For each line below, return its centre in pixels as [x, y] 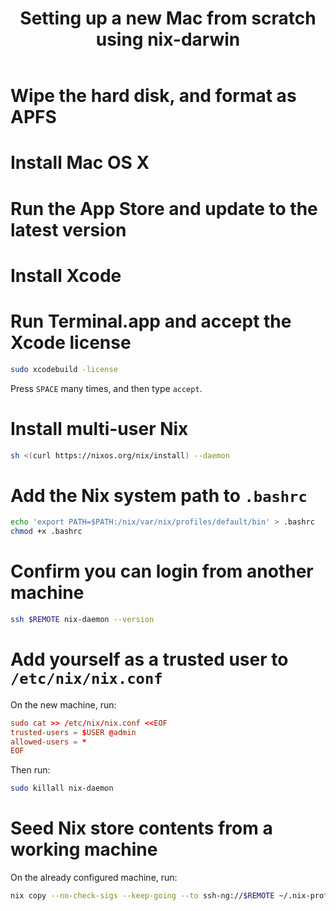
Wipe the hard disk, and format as [153, 96]
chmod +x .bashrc [46, 532]
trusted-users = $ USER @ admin [73, 732]
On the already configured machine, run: [94, 878]
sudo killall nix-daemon [62, 788]
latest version [68, 229]
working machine [84, 849]
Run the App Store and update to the [164, 208]
